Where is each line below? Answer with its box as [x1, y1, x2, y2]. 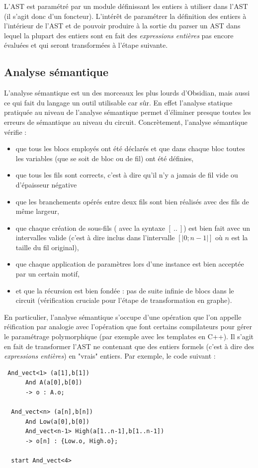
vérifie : [4, 126, 27, 137]
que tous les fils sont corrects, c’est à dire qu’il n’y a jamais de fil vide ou [15, 170, 238, 180]
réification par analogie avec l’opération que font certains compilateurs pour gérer [4, 321, 253, 332]
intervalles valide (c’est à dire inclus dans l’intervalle [15, 232, 175, 243]
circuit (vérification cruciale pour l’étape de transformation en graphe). [15, 295, 232, 305]
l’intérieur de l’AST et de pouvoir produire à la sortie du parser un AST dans [4, 20, 241, 31]
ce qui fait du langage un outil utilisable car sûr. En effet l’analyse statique [4, 97, 233, 107]
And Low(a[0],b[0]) [25, 418, 89, 425]
